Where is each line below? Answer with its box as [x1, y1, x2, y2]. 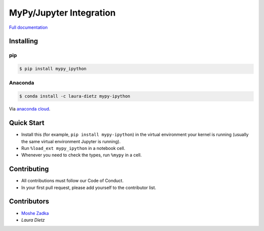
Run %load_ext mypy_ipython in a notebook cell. [21, 145, 126, 151]
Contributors [9, 197, 49, 206]
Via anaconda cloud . [9, 106, 51, 112]
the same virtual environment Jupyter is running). [21, 138, 121, 144]
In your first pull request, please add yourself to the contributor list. [21, 185, 156, 190]
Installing [9, 37, 39, 45]
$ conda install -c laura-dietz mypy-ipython [19, 93, 131, 99]
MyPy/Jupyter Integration [9, 7, 116, 18]
